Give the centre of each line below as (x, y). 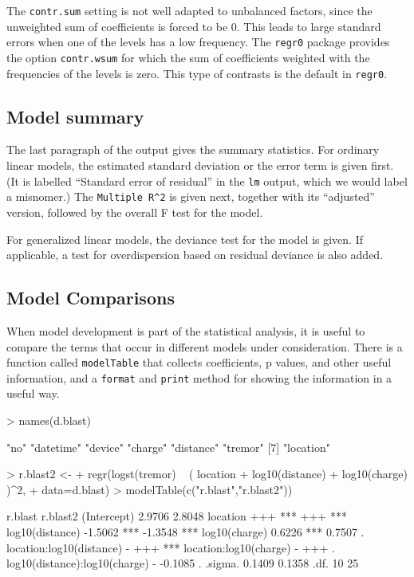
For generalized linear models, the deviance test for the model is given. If (185, 239)
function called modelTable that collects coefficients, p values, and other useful (199, 362)
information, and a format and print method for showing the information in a (199, 377)
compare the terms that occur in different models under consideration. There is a (205, 346)
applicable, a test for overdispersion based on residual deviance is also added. (195, 255)
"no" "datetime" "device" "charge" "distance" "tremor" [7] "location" (168, 447)
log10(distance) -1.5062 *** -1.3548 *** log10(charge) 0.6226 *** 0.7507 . (185, 531)
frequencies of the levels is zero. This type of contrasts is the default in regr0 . (197, 73)
